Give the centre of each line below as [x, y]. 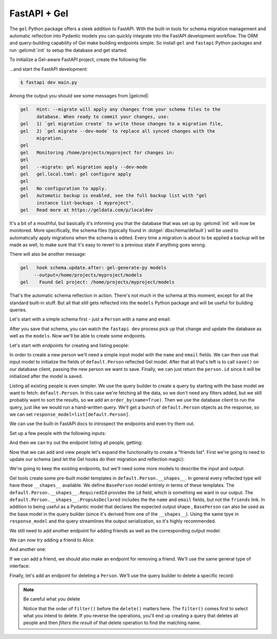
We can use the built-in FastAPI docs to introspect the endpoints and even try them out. [102, 424]
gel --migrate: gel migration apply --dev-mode [84, 167]
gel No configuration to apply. [64, 188]
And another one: [28, 549]
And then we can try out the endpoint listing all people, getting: [76, 443]
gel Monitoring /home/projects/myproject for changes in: [97, 152]
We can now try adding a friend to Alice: [52, 540]
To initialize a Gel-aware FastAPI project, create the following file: [78, 59]
